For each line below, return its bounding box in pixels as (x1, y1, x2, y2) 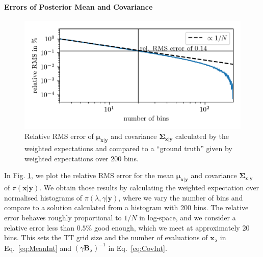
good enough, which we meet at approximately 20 (94, 222, 250, 233)
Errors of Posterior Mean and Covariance (4, 1, 153, 12)
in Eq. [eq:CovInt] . (108, 242, 167, 253)
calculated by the (175, 131, 229, 141)
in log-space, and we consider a (139, 212, 236, 222)
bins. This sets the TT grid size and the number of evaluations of (4, 232, 208, 243)
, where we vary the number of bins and (118, 192, 243, 203)
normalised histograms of (4, 192, 83, 203)
